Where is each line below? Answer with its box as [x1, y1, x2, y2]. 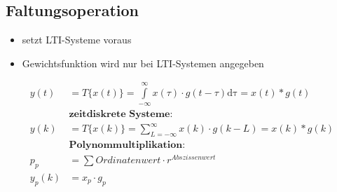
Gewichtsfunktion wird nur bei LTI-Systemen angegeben [22, 55, 264, 70]
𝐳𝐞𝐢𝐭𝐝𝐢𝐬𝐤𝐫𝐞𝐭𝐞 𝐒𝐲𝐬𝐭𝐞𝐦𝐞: [69, 109, 173, 119]
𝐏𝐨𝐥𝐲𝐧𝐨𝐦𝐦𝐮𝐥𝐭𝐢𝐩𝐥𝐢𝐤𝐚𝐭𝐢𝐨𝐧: [69, 139, 186, 150]
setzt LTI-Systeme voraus [22, 32, 132, 47]
